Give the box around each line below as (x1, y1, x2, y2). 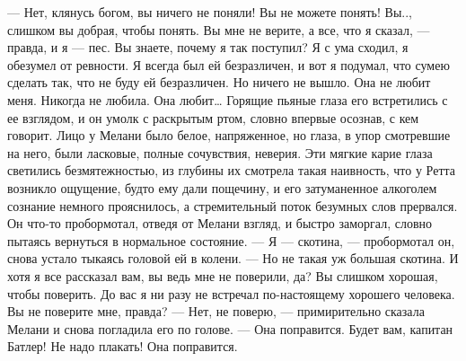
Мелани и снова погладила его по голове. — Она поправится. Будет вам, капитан (7, 319, 453, 338)
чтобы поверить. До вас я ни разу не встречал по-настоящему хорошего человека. (7, 284, 455, 303)
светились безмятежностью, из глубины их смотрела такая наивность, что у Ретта (7, 161, 455, 180)
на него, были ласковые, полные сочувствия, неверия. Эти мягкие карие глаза (7, 143, 433, 162)
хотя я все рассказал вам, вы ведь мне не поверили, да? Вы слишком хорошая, (7, 266, 438, 285)
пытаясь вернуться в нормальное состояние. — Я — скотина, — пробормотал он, (7, 231, 455, 250)
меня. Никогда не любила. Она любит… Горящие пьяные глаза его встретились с (7, 90, 448, 109)
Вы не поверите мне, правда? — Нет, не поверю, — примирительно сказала (7, 302, 425, 321)
